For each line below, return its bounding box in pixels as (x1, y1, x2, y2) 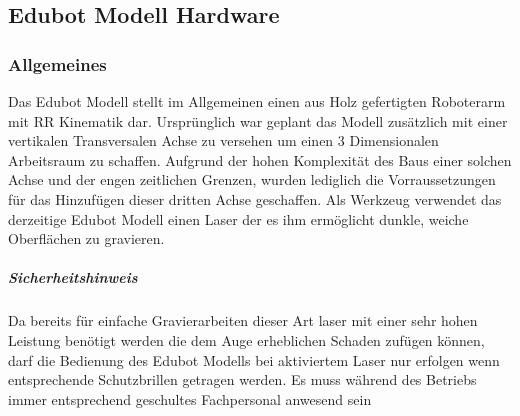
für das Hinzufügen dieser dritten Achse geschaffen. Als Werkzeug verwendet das (8, 188, 502, 209)
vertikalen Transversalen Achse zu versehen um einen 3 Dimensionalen (8, 130, 439, 151)
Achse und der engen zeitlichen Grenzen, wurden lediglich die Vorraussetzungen (8, 169, 496, 190)
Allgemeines (8, 51, 107, 76)
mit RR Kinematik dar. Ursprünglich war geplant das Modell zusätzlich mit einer (8, 110, 508, 131)
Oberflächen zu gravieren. (8, 228, 165, 249)
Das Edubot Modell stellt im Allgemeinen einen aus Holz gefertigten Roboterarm (8, 91, 506, 111)
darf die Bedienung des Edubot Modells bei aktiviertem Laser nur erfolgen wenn (8, 349, 500, 370)
